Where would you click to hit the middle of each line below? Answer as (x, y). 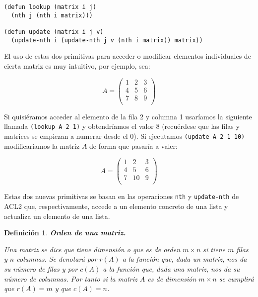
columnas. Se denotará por (57, 259)
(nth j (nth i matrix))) (52, 15)
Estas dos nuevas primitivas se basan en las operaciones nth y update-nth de (122, 196)
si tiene (214, 249)
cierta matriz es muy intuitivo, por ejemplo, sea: (77, 65)
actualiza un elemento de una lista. (57, 216)
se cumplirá (236, 278)
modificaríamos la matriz (42, 146)
